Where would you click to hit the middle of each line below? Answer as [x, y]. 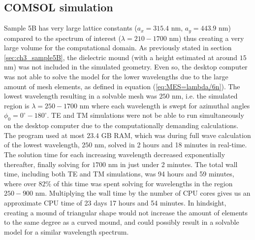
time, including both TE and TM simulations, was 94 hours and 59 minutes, [119, 174]
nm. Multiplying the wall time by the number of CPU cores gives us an [143, 193]
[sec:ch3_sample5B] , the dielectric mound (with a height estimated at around [121, 57]
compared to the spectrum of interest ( [63, 38]
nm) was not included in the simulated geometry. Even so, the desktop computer [126, 67]
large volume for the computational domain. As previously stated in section [118, 48]
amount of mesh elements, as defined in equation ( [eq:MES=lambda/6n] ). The [122, 86]
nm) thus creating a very [207, 38]
